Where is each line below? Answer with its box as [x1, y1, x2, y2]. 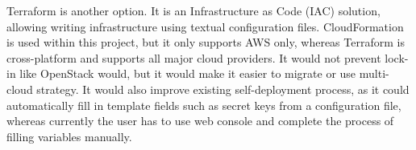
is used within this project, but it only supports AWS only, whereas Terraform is [6, 34, 405, 51]
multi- [359, 65, 389, 82]
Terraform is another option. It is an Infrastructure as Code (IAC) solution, [6, 2, 381, 18]
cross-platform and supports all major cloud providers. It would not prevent [6, 49, 381, 66]
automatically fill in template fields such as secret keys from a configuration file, [6, 96, 401, 113]
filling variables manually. [6, 128, 132, 144]
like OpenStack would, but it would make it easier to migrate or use [19, 65, 356, 82]
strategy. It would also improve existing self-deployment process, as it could [36, 80, 410, 97]
